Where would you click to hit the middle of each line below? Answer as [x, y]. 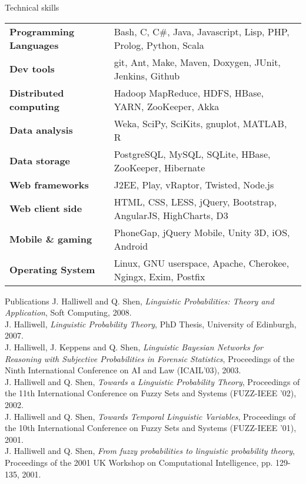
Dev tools [32, 69]
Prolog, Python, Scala [159, 45]
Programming [42, 31]
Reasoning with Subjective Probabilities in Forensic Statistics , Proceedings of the [150, 358]
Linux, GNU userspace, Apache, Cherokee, [202, 263]
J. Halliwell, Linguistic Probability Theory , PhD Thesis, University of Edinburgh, [151, 324]
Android [131, 246]
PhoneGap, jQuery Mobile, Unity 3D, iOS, [202, 232]
